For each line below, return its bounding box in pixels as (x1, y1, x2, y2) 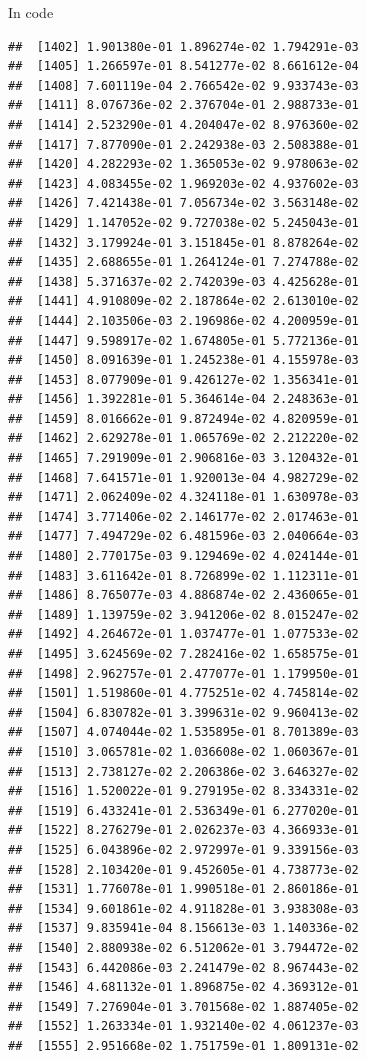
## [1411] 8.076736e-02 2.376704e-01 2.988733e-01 (8, 98, 359, 113)
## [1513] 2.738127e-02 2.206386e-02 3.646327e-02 (8, 764, 359, 779)
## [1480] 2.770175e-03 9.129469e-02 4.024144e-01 (8, 549, 359, 564)
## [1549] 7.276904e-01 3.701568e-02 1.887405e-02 (8, 999, 359, 1014)
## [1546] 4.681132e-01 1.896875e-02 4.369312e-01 (8, 980, 359, 995)
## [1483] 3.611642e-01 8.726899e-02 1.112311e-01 (8, 568, 359, 583)
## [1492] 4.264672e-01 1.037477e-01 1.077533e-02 (8, 627, 359, 642)
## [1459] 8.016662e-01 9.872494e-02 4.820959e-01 (8, 411, 359, 426)
